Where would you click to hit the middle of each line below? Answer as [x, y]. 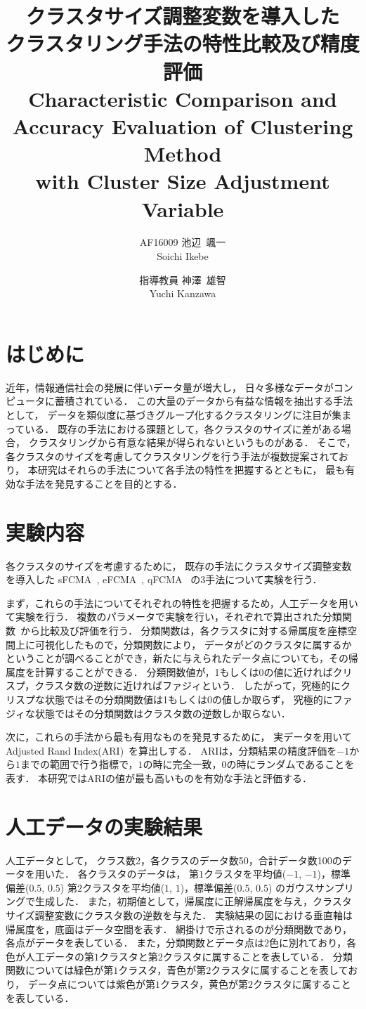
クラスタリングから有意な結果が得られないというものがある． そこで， [192, 442]
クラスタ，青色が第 [162, 970]
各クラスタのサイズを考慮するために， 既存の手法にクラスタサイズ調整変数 [179, 565]
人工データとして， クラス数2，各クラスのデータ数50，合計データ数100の [174, 860]
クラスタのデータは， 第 [143, 874]
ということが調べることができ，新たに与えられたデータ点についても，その [177, 658]
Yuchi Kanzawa [183, 293]
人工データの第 [59, 956]
